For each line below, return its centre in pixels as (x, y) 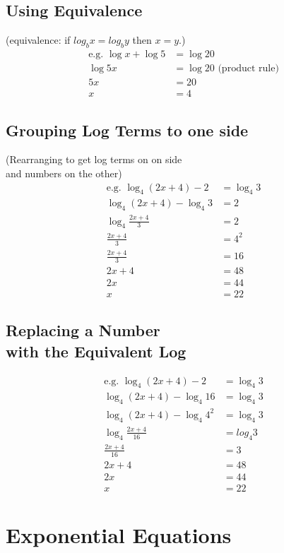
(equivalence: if (38, 40)
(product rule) (248, 69)
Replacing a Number (83, 330)
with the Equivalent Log (96, 351)
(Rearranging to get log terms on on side (94, 159)
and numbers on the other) (64, 173)
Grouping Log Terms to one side (127, 130)
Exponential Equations (119, 535)
